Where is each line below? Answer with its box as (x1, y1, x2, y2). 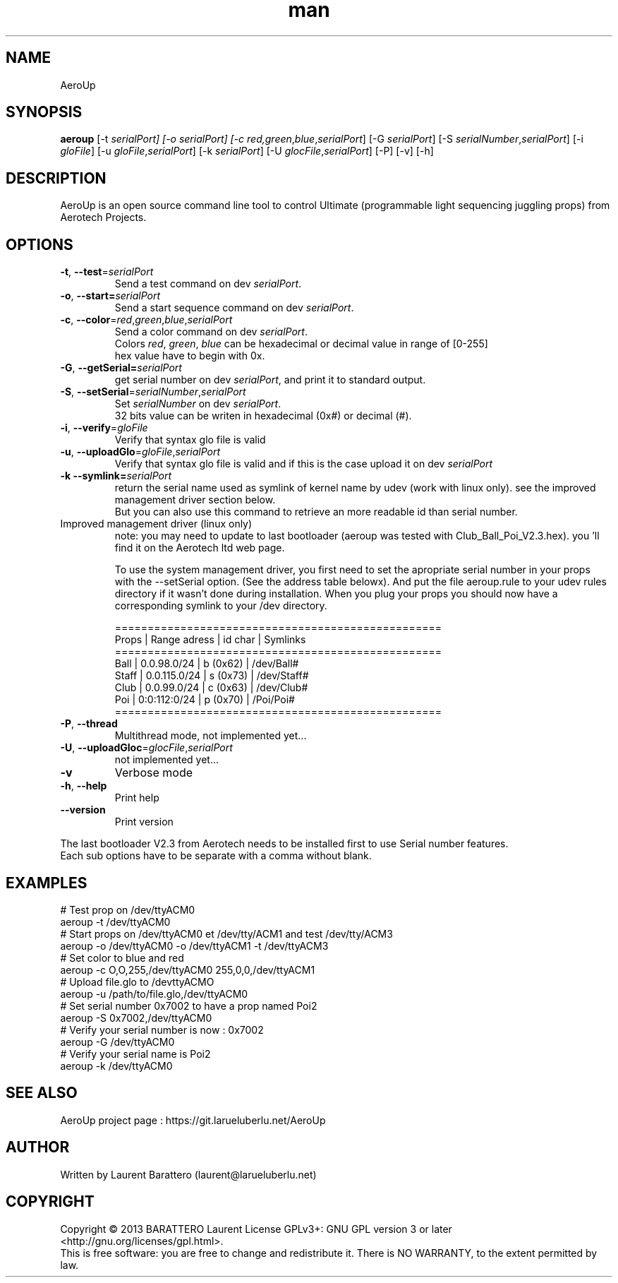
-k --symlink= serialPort (60, 470, 172, 482)
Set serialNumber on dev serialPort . (114, 398, 281, 410)
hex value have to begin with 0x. (114, 350, 265, 362)
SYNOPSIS (6, 103, 83, 121)
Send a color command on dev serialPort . (114, 326, 308, 338)
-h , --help (60, 780, 107, 792)
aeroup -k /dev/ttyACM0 (60, 1059, 173, 1072)
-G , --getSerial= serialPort (60, 362, 182, 374)
